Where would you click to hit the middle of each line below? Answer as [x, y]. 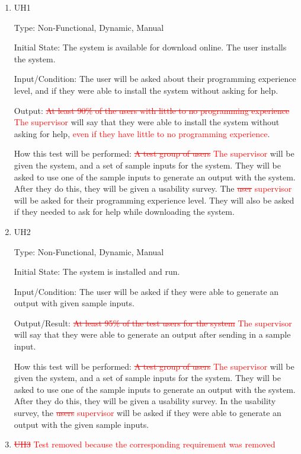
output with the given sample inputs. [81, 424]
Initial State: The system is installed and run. [97, 272]
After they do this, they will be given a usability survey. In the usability [145, 401]
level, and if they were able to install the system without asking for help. [146, 90]
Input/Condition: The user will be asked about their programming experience [155, 79]
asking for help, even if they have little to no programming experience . [142, 133]
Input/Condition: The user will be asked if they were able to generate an [146, 291]
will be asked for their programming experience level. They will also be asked [154, 200]
